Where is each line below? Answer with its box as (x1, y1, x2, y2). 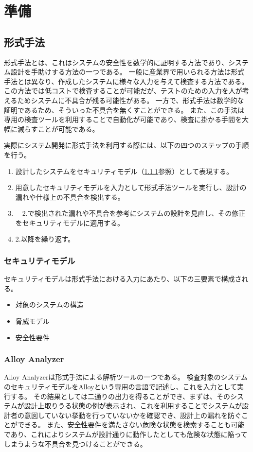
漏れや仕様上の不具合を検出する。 (15, 191, 125, 202)
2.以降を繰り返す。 (15, 234, 75, 244)
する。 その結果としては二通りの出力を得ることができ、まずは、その (10, 391, 230, 401)
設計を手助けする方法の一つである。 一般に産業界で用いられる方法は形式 (10, 67, 245, 77)
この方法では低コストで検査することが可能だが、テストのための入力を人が (4, 86, 242, 96)
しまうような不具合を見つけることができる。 (4, 438, 147, 449)
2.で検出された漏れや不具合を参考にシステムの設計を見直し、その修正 (22, 208, 246, 218)
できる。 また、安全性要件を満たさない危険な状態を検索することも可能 (17, 419, 245, 430)
